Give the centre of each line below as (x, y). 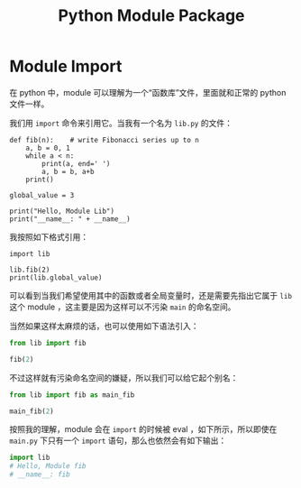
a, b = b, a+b (68, 171)
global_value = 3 (42, 195)
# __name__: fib (40, 474)
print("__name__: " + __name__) (70, 219)
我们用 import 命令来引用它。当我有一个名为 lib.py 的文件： (121, 123)
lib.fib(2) (30, 270)
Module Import (66, 66)
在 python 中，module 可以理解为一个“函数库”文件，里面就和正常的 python (148, 92)
